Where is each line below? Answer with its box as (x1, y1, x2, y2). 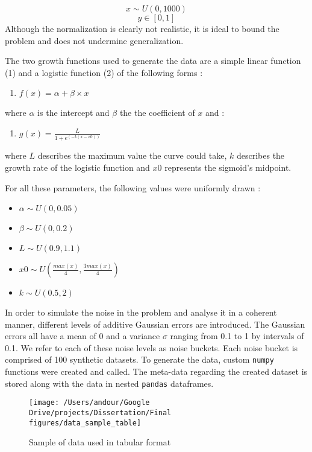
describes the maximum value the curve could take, (37, 149, 227, 162)
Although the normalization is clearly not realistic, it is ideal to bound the (5, 22, 279, 34)
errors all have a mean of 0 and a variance (5, 329, 160, 342)
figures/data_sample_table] (29, 418, 142, 427)
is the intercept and (37, 106, 110, 119)
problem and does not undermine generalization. (5, 34, 184, 46)
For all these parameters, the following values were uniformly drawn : (5, 181, 261, 194)
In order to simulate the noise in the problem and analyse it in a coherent (5, 306, 277, 319)
